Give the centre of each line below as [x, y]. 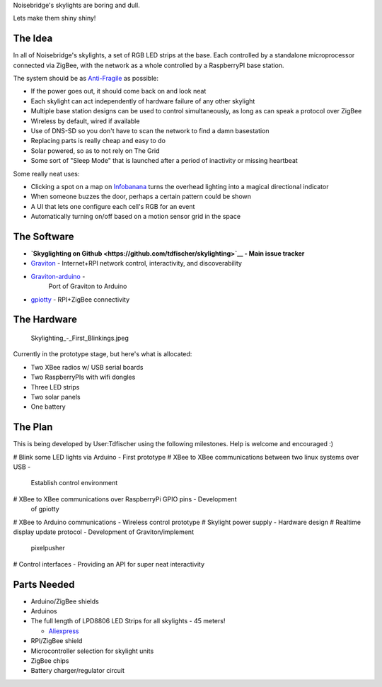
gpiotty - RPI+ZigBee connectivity [80, 299]
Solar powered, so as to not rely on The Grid [95, 151]
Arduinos [44, 611]
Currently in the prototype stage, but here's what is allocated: [103, 354]
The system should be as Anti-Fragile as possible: [86, 79]
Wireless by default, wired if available [85, 121]
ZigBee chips [50, 661]
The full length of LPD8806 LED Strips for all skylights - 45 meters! [128, 621]
